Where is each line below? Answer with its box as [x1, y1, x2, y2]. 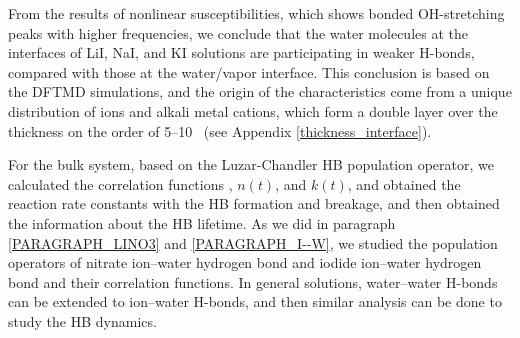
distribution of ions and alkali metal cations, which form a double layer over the [8, 100, 498, 121]
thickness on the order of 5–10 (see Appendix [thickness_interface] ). [8, 120, 432, 141]
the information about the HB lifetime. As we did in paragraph [8, 212, 396, 233]
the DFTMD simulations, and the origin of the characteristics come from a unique [8, 81, 512, 102]
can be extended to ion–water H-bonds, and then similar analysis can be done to [8, 291, 502, 312]
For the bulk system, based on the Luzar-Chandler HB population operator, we [8, 154, 494, 175]
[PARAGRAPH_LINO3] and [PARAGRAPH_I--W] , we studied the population [8, 232, 498, 253]
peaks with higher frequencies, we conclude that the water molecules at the [8, 22, 468, 43]
